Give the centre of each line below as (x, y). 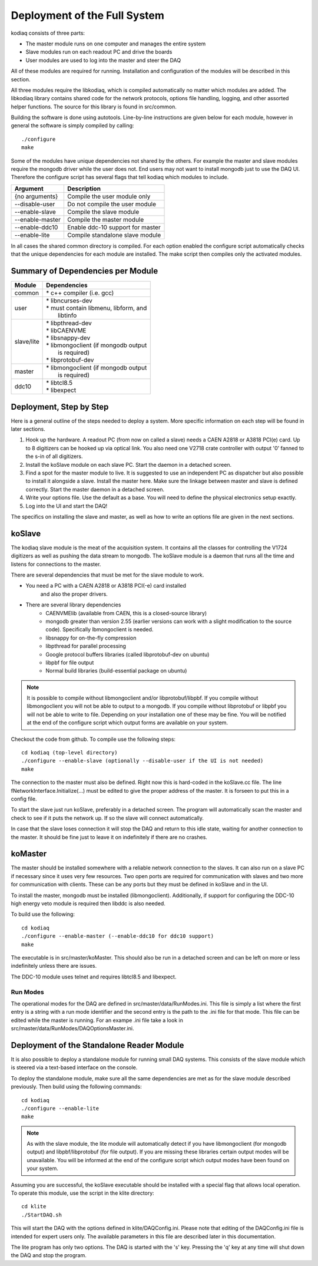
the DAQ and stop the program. (49, 1255)
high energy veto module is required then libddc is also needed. (88, 904)
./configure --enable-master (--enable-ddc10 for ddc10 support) (118, 936)
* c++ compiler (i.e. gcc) (80, 293)
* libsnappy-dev (68, 338)
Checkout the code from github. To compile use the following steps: (93, 739)
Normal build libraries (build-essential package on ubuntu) (116, 671)
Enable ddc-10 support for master (114, 227)
